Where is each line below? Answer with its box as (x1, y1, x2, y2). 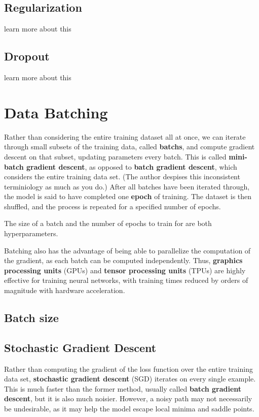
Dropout (4, 48, 50, 64)
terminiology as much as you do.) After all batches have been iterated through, (4, 181, 250, 191)
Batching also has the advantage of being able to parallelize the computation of (4, 245, 251, 255)
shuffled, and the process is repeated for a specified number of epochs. (4, 201, 221, 211)
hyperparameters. (4, 228, 58, 239)
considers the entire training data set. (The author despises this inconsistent (4, 171, 240, 182)
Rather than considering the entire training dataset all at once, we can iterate (4, 131, 246, 142)
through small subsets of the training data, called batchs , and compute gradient (4, 141, 255, 152)
